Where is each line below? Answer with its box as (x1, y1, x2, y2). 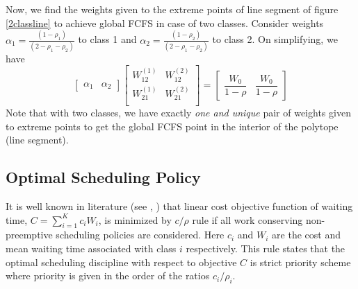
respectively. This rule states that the (186, 240, 345, 255)
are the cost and (272, 227, 341, 242)
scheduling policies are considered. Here (56, 227, 225, 242)
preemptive (6, 227, 53, 242)
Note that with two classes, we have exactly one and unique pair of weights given (6, 105, 351, 119)
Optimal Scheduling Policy (6, 166, 201, 188)
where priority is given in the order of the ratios (6, 268, 210, 283)
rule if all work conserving (192, 212, 303, 227)
